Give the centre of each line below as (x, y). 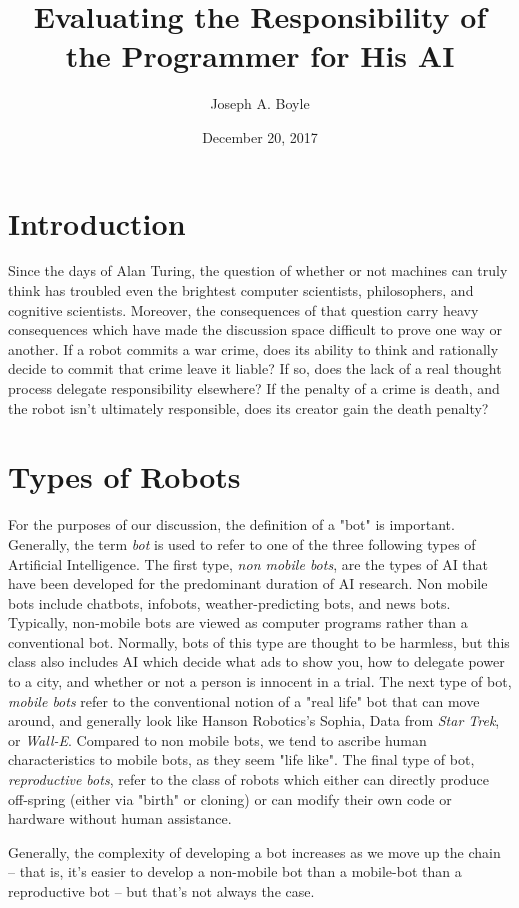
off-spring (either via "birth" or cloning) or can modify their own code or (230, 798)
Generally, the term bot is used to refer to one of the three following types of (242, 543)
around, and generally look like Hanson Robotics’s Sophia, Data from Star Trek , (254, 720)
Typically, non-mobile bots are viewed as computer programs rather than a (238, 622)
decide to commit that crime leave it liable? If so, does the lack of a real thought (255, 368)
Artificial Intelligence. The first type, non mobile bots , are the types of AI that (248, 563)
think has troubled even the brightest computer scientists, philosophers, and (241, 290)
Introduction (97, 222)
